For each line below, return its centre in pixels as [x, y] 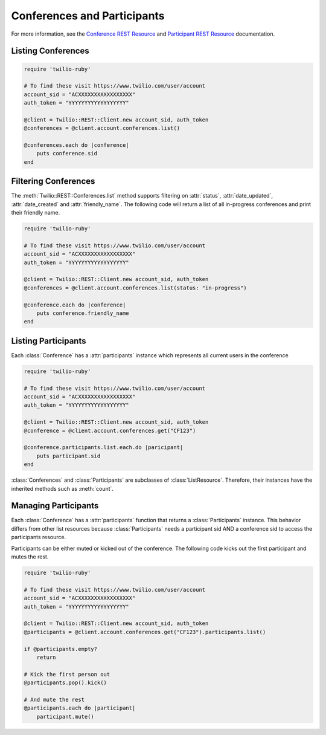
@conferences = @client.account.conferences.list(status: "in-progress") [135, 288]
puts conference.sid [67, 154]
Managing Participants [55, 506]
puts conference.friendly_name [83, 313]
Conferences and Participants [88, 16]
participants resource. [39, 537]
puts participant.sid [69, 456]
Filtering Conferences [53, 181]
